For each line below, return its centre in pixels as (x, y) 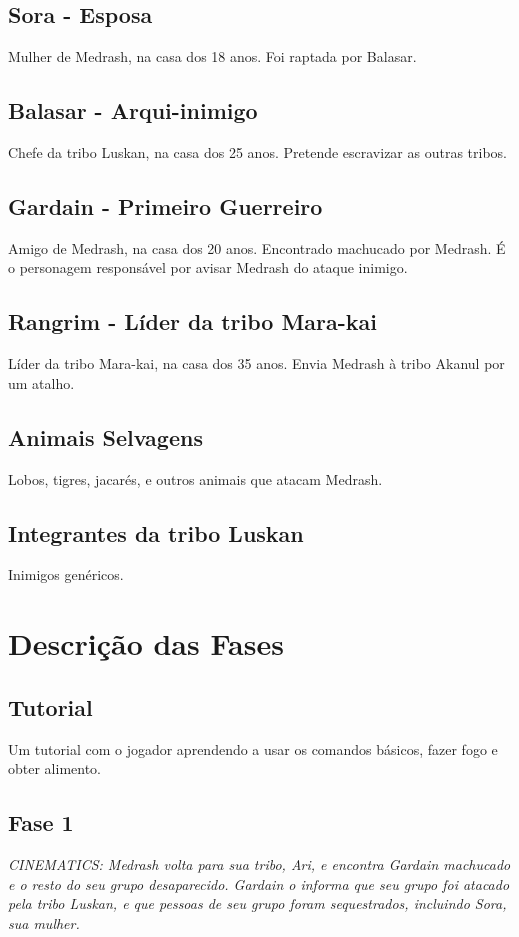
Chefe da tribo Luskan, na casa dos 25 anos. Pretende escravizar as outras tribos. (257, 152)
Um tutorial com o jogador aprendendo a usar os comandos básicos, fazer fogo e (253, 748)
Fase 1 (41, 822)
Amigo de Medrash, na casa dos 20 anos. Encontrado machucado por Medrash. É (257, 247)
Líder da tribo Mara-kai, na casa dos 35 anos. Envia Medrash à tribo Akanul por (256, 363)
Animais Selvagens (105, 436)
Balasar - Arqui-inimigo (133, 110)
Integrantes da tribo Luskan (156, 532)
